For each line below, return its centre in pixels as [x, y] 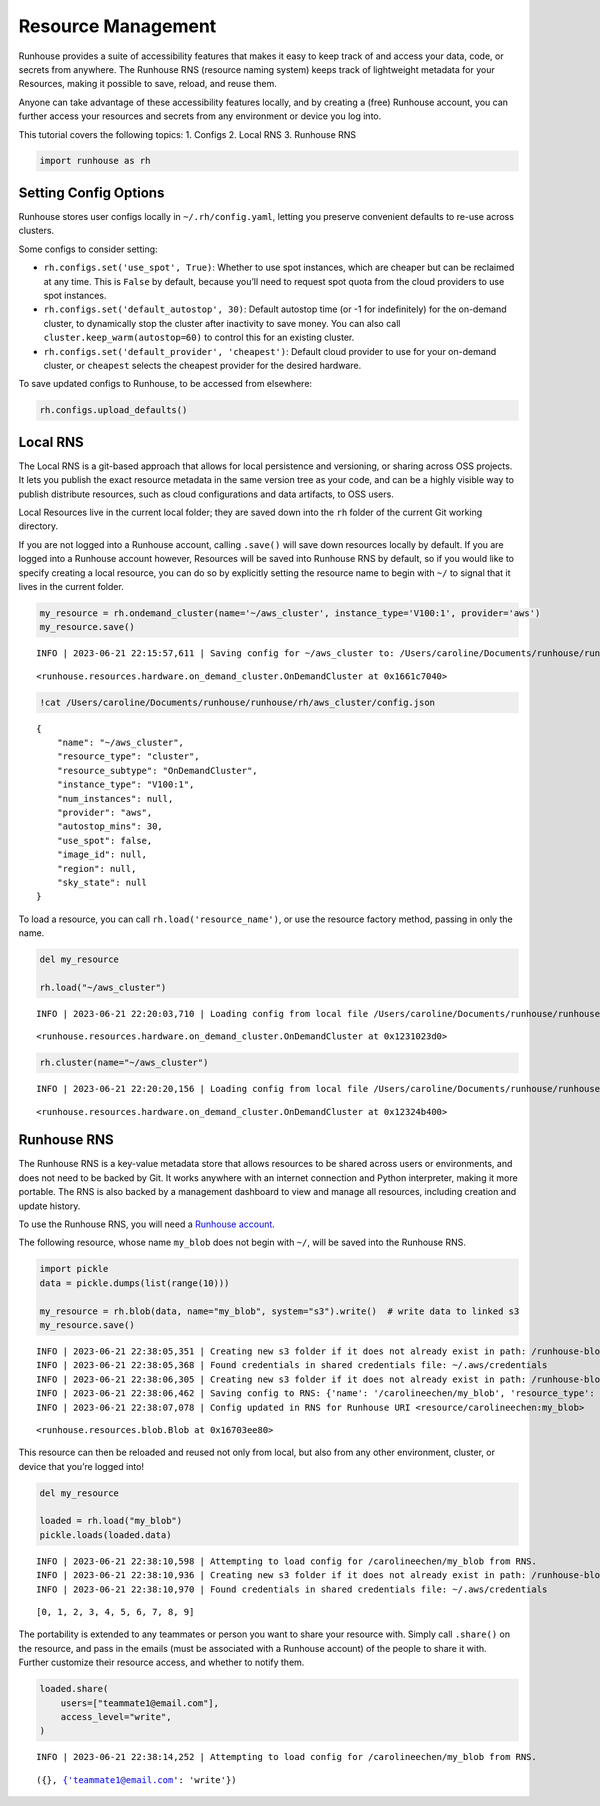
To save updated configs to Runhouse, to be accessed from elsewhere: [165, 384]
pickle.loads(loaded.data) [105, 1534]
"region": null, [96, 868]
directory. [38, 526]
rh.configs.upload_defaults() [113, 410]
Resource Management [117, 26]
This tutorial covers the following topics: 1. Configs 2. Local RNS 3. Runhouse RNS [187, 134]
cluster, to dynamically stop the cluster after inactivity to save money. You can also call [222, 323]
